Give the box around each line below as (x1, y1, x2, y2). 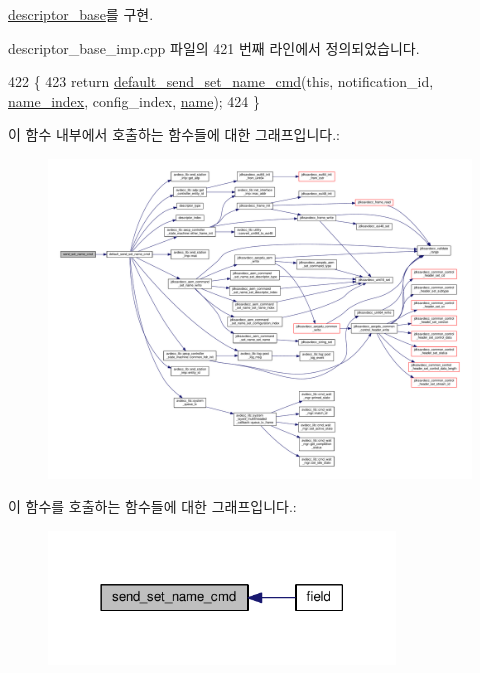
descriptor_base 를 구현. (8, 4, 154, 24)
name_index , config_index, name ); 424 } (8, 90, 261, 111)
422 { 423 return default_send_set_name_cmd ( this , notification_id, (8, 71, 434, 92)
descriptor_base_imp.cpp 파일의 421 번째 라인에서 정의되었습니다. (8, 37, 420, 58)
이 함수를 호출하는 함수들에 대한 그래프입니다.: (8, 496, 297, 517)
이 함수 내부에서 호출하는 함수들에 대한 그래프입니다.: (8, 124, 340, 145)
